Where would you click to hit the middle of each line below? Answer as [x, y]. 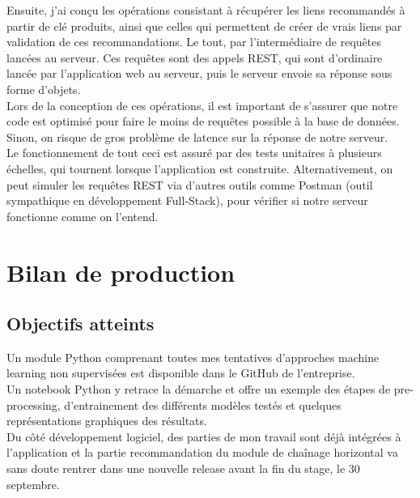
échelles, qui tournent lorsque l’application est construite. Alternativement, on [200, 168]
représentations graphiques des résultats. [107, 421]
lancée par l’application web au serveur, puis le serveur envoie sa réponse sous [199, 73]
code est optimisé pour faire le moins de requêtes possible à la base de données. [203, 121]
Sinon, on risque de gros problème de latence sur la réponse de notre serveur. [197, 136]
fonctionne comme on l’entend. [83, 216]
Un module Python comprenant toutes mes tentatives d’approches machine [193, 357]
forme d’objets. [44, 89]
